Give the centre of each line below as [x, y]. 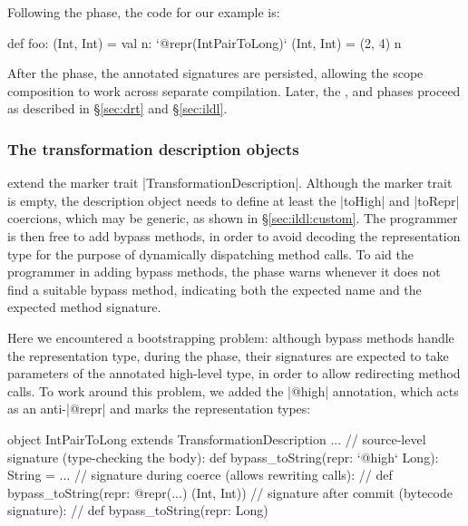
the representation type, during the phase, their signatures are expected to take [228, 355]
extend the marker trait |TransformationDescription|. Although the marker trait [230, 183]
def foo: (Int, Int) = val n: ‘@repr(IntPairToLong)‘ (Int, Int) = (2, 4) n [205, 42]
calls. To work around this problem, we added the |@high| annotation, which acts [233, 390]
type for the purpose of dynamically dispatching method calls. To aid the [210, 253]
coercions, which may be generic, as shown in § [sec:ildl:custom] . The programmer [233, 218]
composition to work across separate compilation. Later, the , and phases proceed [234, 90]
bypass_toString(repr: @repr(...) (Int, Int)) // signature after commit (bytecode [230, 492]
